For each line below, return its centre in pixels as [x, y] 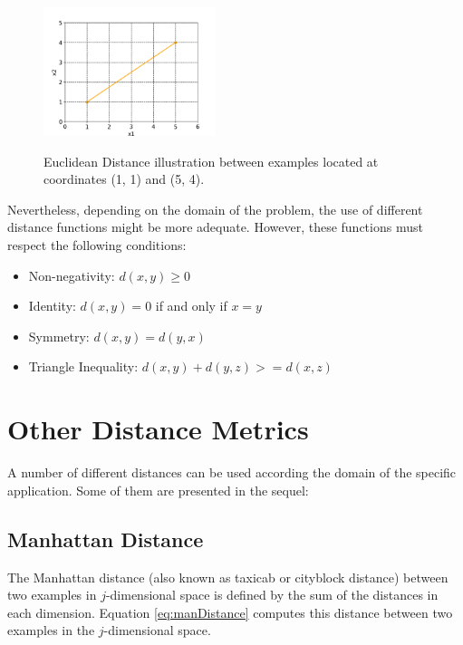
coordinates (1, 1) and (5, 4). [124, 179]
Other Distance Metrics [158, 429]
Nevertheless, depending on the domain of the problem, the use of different [215, 209]
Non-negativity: [72, 275]
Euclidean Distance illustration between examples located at [211, 161]
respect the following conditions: [97, 245]
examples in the [51, 630]
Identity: [52, 306]
